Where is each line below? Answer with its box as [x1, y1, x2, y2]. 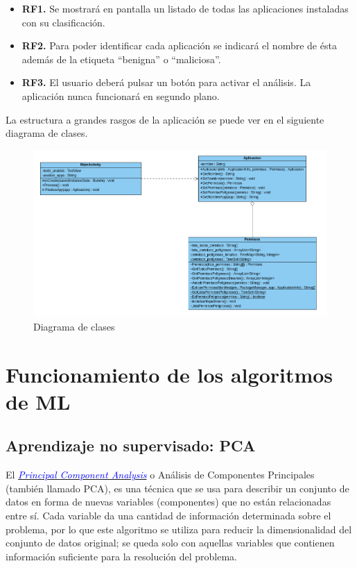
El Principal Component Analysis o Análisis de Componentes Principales [6, 467, 315, 482]
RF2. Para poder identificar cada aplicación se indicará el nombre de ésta [21, 38, 337, 53]
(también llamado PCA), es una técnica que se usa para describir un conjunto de [6, 481, 349, 495]
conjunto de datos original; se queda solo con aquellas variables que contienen [6, 535, 335, 550]
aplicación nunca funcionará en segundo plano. [21, 88, 220, 103]
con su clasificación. [21, 15, 105, 29]
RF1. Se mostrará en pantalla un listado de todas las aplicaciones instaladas [21, 1, 349, 15]
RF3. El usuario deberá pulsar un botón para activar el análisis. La [21, 75, 311, 90]
